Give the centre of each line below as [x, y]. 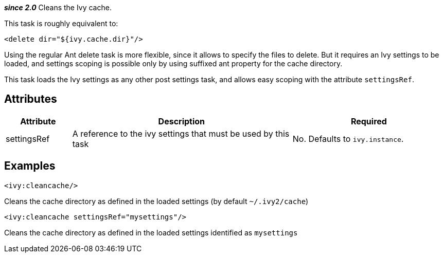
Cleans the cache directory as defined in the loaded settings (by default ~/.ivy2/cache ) [156, 201]
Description [182, 121]
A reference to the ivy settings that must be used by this [181, 133]
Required [369, 121]
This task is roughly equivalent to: [61, 23]
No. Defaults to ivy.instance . [348, 139]
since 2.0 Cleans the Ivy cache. [58, 7]
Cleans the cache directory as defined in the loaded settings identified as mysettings [151, 232]
